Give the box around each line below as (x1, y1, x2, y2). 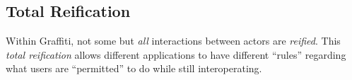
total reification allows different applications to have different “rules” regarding (6, 47, 346, 62)
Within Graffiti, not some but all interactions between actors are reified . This (6, 33, 341, 48)
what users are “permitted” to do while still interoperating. (6, 61, 262, 76)
